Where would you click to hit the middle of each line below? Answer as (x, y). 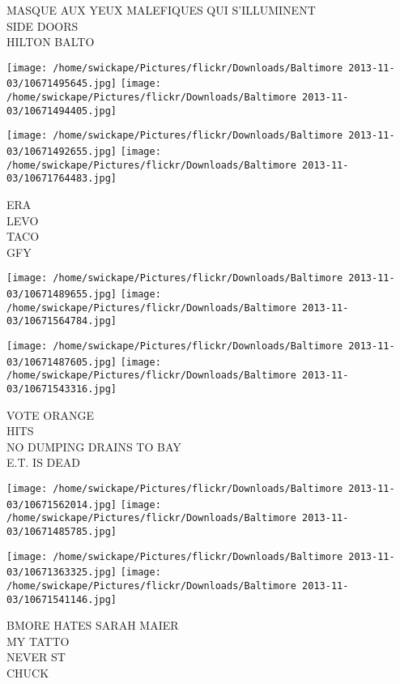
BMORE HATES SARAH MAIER (93, 625)
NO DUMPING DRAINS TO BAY (94, 446)
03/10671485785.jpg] (62, 532)
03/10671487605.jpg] (62, 362)
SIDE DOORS (43, 26)
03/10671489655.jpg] (62, 295)
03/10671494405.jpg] (62, 111)
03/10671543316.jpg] (62, 389)
